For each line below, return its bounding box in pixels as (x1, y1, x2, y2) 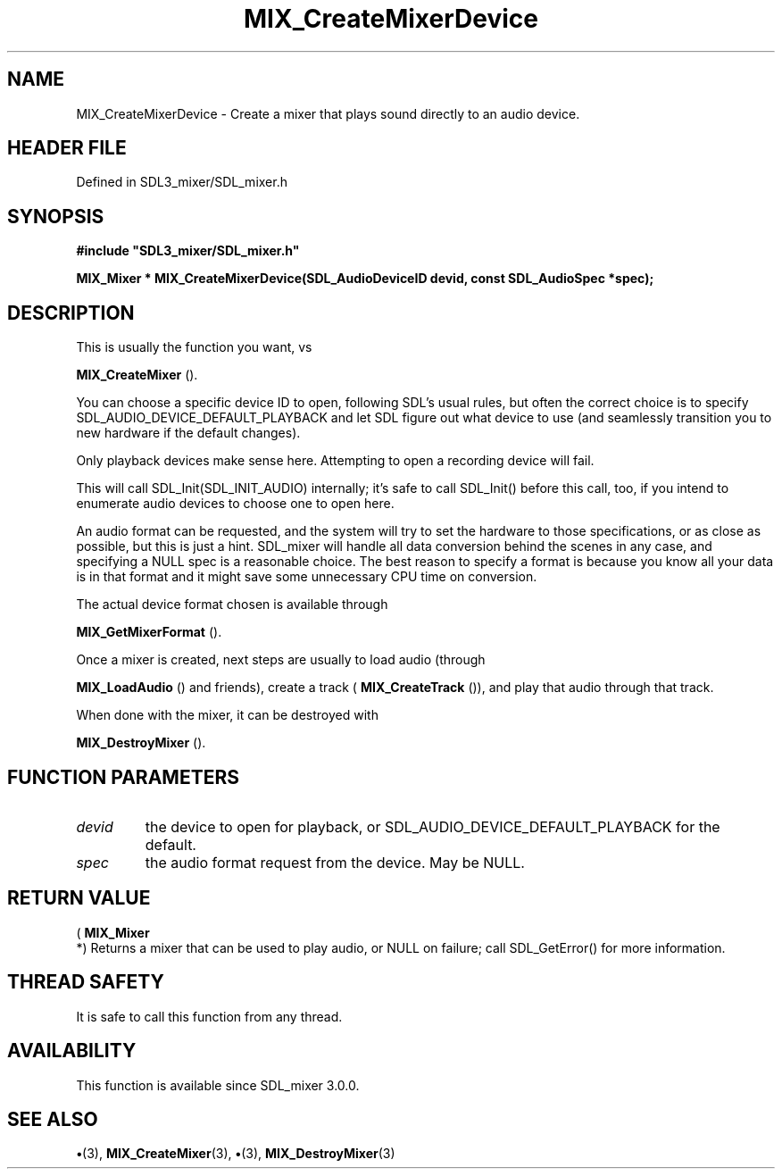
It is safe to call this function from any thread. (76, 1008, 343, 1024)
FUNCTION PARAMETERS (7, 765, 239, 788)
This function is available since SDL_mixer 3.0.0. (76, 1077, 360, 1093)
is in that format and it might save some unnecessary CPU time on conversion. (76, 569, 537, 585)
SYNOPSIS (7, 204, 104, 228)
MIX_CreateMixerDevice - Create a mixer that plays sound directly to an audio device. (76, 105, 580, 121)
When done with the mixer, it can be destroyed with (76, 707, 379, 723)
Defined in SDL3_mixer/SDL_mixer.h (76, 174, 287, 190)
